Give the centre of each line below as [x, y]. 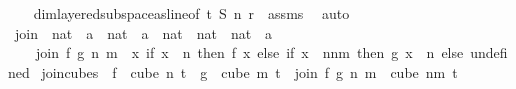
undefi [489, 52]
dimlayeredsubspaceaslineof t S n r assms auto [191, 13]
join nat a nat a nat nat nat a [143, 32]
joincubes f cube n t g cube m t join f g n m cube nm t [249, 71]
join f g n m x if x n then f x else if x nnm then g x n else [249, 52]
